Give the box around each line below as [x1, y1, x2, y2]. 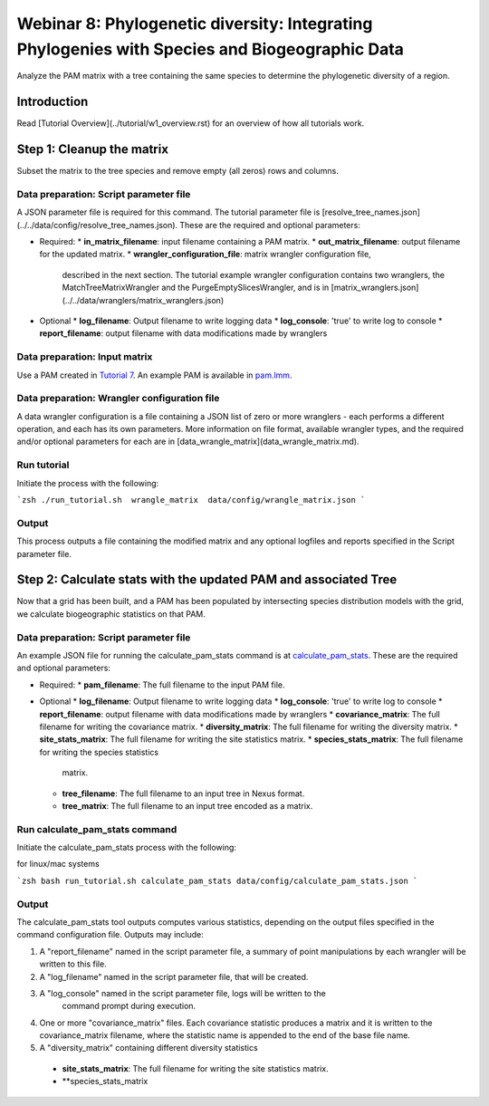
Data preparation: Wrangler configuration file [16, 392, 220, 405]
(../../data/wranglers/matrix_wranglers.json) [62, 294, 225, 305]
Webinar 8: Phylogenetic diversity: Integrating [16, 14, 373, 34]
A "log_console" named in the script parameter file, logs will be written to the [39, 987, 326, 998]
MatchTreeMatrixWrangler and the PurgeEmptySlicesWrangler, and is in [62, 282, 330, 293]
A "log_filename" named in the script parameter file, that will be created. [39, 971, 309, 982]
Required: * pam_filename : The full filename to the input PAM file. [39, 679, 285, 690]
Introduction [16, 94, 89, 110]
